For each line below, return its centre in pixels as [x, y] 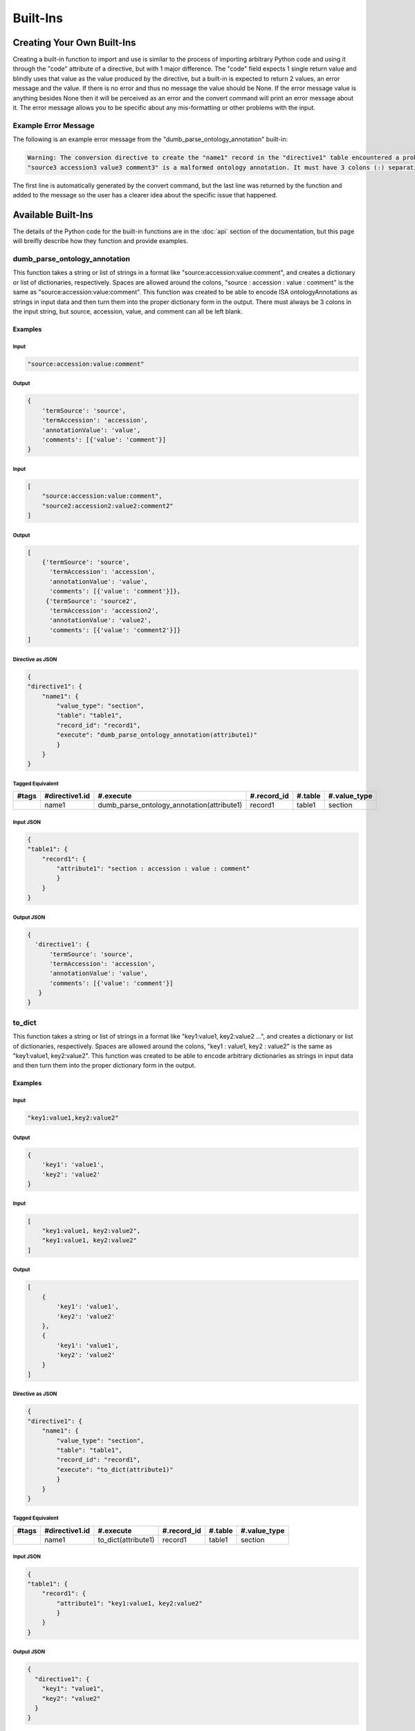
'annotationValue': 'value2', [101, 620]
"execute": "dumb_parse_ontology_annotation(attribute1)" [157, 735]
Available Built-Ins [53, 215]
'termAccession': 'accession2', [104, 611]
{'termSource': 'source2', [91, 601]
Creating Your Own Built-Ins [74, 43]
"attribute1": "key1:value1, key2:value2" [130, 1603]
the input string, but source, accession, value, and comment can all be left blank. [128, 311]
